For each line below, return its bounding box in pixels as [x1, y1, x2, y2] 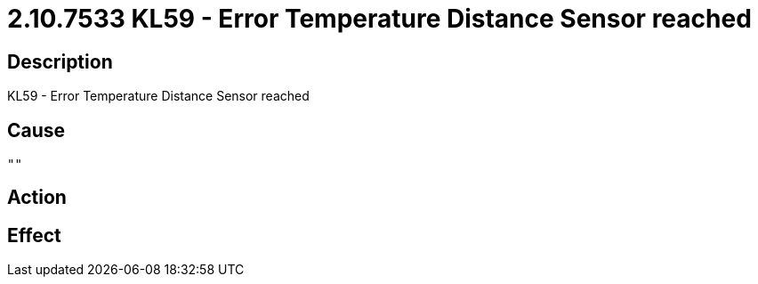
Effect [7, 223, 61, 247]
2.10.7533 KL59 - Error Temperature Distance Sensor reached [7, 4, 752, 34]
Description [7, 50, 113, 73]
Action [7, 186, 67, 209]
